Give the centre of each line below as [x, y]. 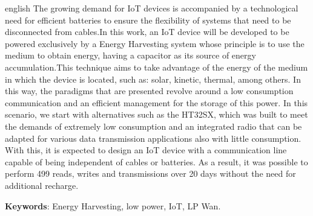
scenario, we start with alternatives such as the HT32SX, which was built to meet [156, 114]
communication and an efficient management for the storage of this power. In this [156, 102]
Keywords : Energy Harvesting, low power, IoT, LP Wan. [113, 205]
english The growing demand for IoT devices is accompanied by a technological [152, 8]
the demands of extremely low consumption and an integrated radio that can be [153, 126]
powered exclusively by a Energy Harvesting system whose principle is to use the [155, 43]
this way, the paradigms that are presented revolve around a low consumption [149, 91]
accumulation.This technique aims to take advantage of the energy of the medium [156, 67]
